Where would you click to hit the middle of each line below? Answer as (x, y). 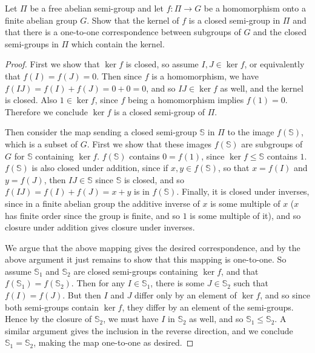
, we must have (131, 319)
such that (251, 283)
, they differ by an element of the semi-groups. (208, 307)
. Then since (119, 76)
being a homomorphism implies (186, 100)
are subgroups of (272, 143)
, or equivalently (274, 64)
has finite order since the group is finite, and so (92, 215)
